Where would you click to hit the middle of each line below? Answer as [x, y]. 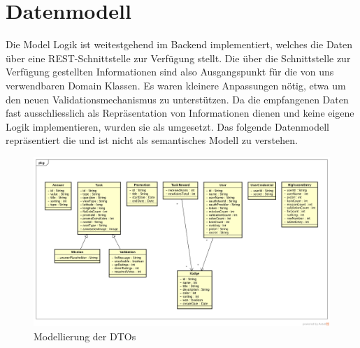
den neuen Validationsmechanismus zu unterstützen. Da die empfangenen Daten [177, 99]
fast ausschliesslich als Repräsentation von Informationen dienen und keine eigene [180, 113]
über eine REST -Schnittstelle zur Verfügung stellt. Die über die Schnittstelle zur [178, 58]
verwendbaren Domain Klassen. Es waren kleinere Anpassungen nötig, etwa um [176, 85]
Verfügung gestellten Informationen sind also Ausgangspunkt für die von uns [170, 72]
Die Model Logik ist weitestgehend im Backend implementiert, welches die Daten [179, 44]
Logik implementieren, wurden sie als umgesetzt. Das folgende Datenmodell [167, 126]
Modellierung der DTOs [85, 336]
